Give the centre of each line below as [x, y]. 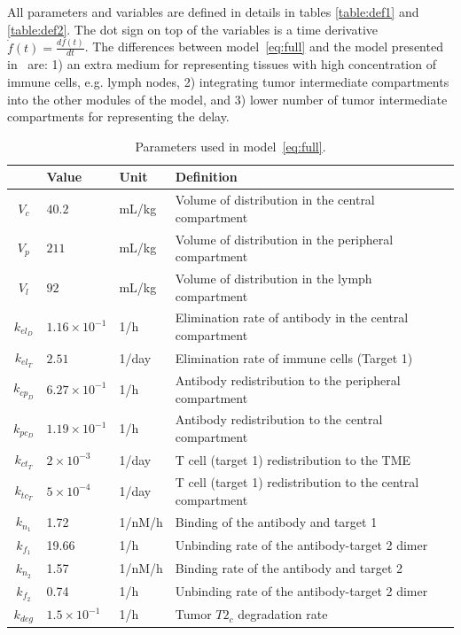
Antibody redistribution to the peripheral [288, 380]
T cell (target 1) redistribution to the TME [293, 459]
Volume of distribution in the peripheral [284, 239]
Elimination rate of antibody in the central [292, 317]
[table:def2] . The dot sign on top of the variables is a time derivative [192, 29]
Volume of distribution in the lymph [273, 279]
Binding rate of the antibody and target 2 [289, 568]
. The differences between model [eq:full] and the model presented [264, 46]
